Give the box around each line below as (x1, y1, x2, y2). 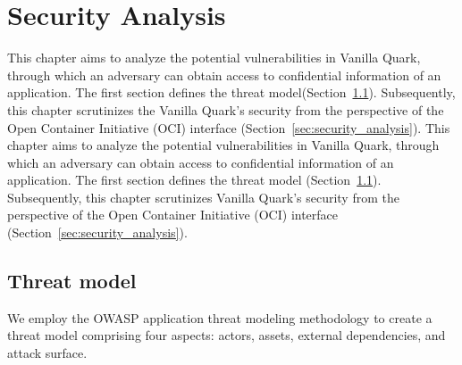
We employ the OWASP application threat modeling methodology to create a (7, 308, 433, 327)
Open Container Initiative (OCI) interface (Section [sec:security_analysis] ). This (7, 118, 450, 137)
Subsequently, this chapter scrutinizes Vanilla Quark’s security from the (7, 187, 399, 206)
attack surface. (7, 344, 88, 362)
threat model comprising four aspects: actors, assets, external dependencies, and (7, 326, 446, 344)
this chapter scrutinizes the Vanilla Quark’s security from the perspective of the (7, 100, 444, 119)
